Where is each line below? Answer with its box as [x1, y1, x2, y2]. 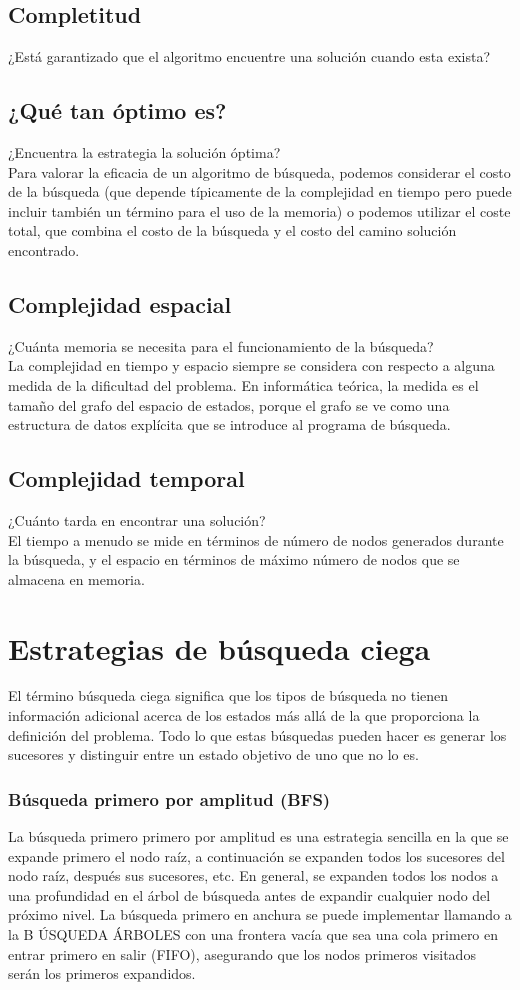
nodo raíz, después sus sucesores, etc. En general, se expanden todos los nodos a [8, 865, 499, 886]
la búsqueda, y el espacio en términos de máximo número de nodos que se [8, 549, 460, 570]
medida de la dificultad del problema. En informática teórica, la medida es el [8, 374, 479, 395]
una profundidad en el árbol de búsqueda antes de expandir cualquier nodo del [8, 884, 491, 905]
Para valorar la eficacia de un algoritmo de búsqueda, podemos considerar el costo [8, 161, 511, 182]
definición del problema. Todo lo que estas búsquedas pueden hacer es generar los [8, 724, 507, 745]
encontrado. [8, 239, 80, 260]
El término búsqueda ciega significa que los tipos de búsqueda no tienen [8, 685, 449, 706]
